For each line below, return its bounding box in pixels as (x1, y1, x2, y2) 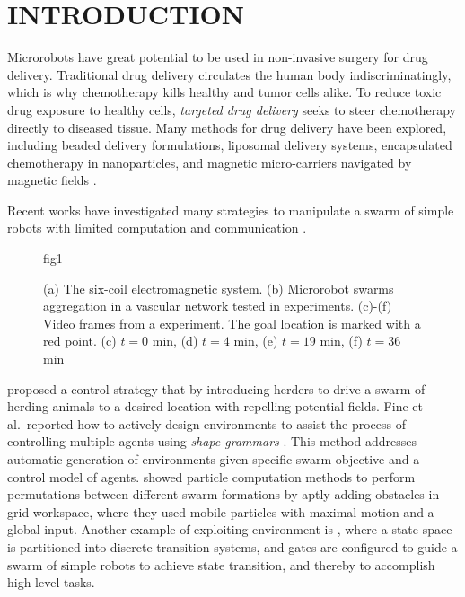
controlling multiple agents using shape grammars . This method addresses (7, 432, 417, 451)
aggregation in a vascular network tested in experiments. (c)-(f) (43, 296, 392, 315)
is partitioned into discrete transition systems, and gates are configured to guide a (7, 537, 458, 556)
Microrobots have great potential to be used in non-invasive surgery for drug (7, 48, 428, 66)
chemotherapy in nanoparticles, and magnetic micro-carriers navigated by (7, 153, 412, 171)
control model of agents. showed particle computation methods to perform (7, 467, 416, 486)
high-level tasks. (7, 573, 95, 592)
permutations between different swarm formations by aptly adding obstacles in (7, 485, 440, 504)
